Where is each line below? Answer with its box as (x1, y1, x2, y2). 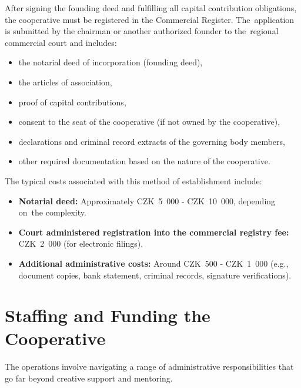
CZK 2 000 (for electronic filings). (18, 237, 143, 250)
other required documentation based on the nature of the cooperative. (18, 155, 270, 167)
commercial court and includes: (5, 36, 117, 48)
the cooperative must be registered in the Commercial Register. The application (5, 13, 295, 25)
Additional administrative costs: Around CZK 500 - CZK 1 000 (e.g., (18, 257, 289, 269)
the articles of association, (18, 75, 112, 88)
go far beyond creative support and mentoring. (5, 372, 173, 384)
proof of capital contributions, (18, 95, 126, 108)
